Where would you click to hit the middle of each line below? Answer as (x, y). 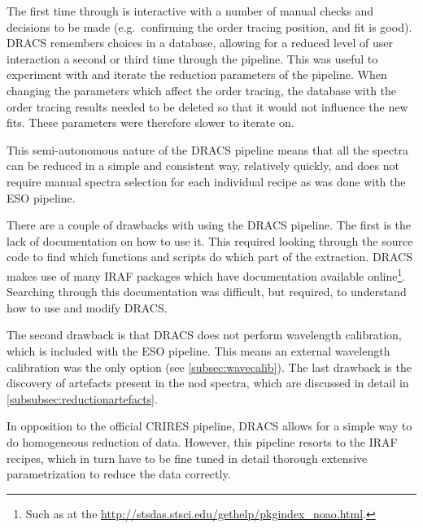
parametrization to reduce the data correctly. (119, 474)
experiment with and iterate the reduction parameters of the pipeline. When (197, 74)
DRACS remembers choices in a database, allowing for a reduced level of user (200, 43)
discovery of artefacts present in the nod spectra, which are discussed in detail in (208, 383)
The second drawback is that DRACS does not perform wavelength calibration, (204, 335)
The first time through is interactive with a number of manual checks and (190, 11)
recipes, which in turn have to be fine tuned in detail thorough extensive (187, 458)
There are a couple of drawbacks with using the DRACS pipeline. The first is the (209, 225)
